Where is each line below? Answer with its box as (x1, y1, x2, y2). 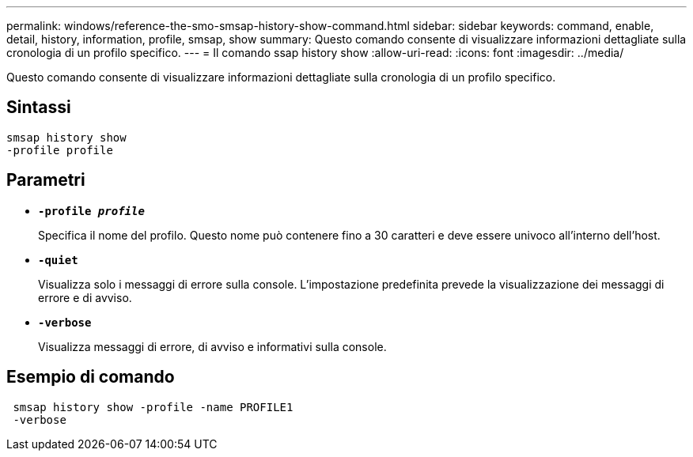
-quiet (38, 253, 78, 266)
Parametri (6, 170, 85, 191)
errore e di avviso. (38, 290, 132, 304)
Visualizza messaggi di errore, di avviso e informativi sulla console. (38, 339, 387, 353)
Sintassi (6, 97, 71, 118)
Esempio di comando (6, 367, 175, 387)
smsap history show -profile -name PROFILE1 (13, 400, 293, 414)
